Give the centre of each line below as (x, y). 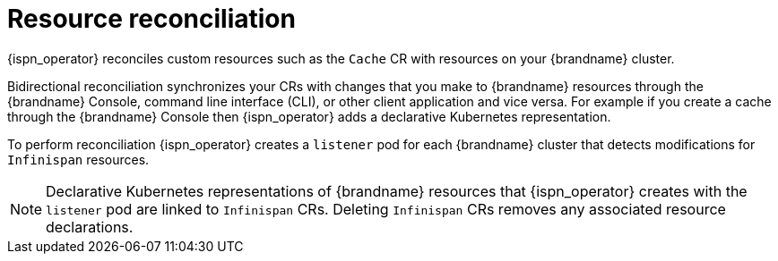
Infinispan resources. (78, 159)
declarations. (90, 227)
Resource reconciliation (151, 19)
